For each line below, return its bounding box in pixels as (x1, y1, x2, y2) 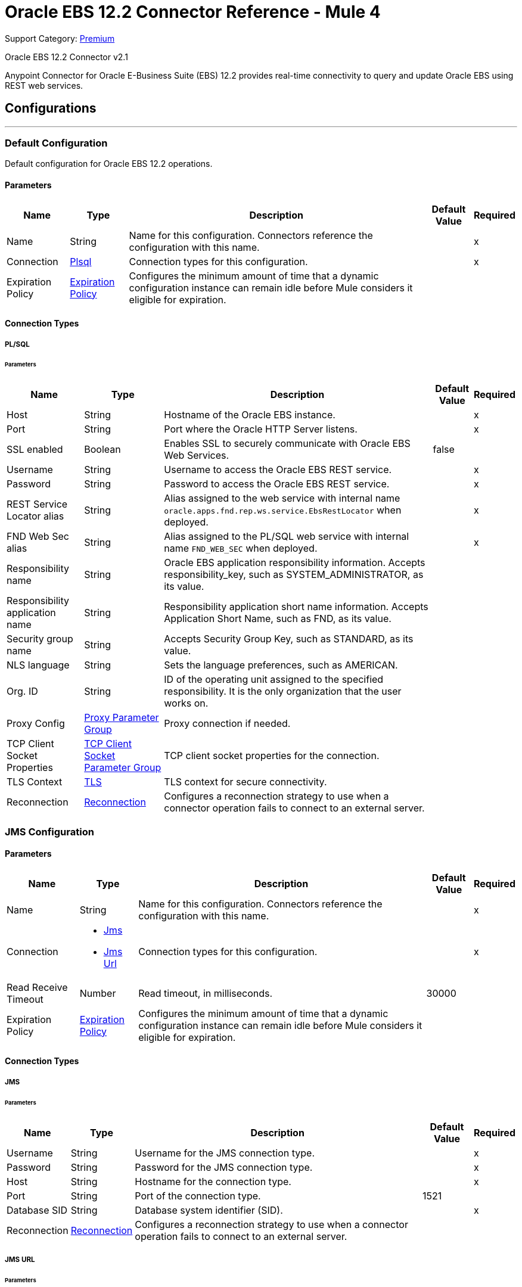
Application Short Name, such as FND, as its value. (164, 613, 392, 625)
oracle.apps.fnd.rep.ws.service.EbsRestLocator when (164, 504, 402, 517)
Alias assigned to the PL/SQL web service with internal (164, 530, 409, 543)
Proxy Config (7, 717, 65, 730)
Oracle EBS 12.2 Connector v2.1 (5, 51, 128, 62)
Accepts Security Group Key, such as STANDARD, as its (164, 633, 414, 645)
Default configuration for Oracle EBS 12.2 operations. (5, 158, 213, 169)
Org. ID (7, 685, 38, 698)
